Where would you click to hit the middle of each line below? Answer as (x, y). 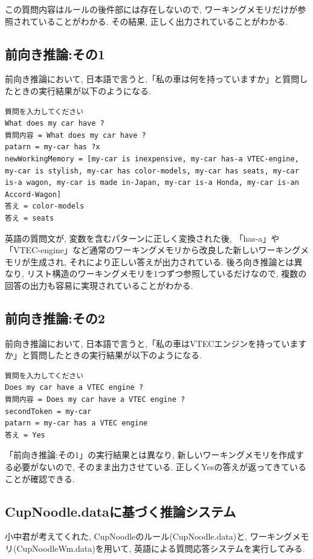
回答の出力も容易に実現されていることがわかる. (99, 285)
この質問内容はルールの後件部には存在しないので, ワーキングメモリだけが (151, 9)
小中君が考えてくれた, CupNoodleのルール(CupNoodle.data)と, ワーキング (149, 536)
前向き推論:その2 (55, 318)
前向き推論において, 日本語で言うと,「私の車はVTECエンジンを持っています (156, 343)
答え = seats (30, 218)
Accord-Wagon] (33, 194)
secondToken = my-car (48, 411)
